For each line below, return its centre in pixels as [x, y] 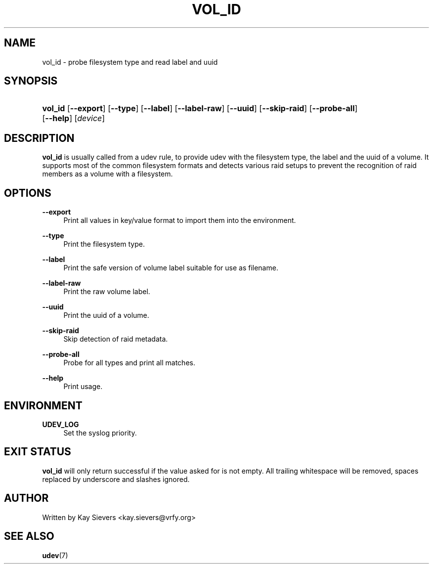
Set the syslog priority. [100, 433]
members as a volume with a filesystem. [108, 174]
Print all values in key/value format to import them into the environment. [180, 220]
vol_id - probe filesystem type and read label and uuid [130, 62]
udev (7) [55, 555]
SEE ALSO [29, 536]
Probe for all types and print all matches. [129, 363]
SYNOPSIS [31, 81]
